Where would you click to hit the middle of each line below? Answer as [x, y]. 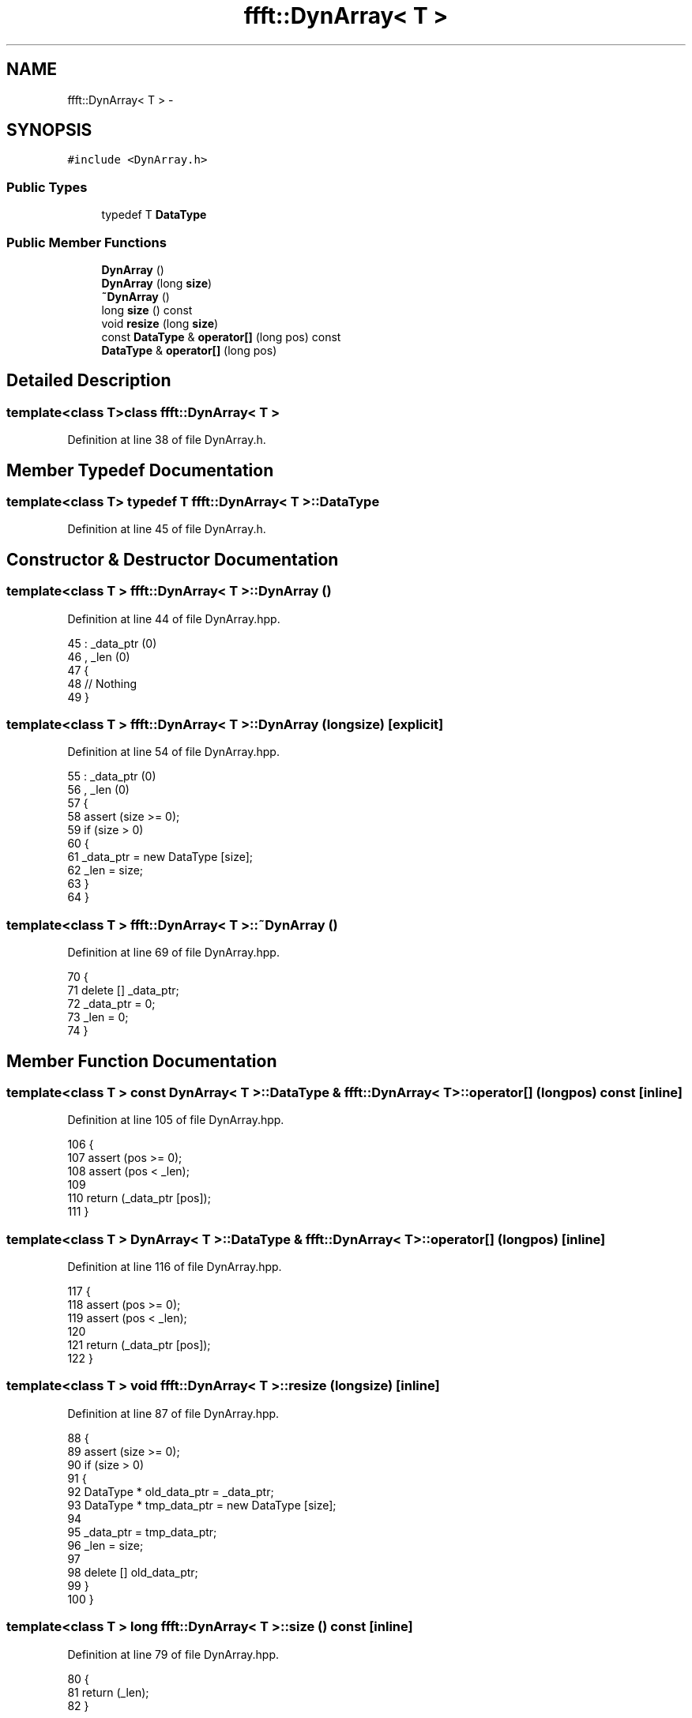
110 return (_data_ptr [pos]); [139, 1198]
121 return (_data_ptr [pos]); [139, 1345]
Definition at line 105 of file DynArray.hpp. [176, 1120]
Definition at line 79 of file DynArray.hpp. [173, 1654]
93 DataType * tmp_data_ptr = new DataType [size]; [202, 1505]
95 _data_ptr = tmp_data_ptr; [142, 1532]
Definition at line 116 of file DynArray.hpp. [175, 1267]
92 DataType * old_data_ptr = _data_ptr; [171, 1491]
